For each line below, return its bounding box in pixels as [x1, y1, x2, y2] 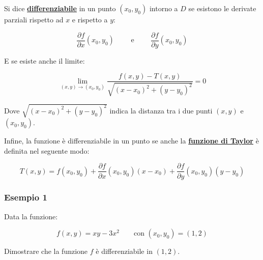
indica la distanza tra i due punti [109, 105, 213, 115]
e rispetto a [72, 14, 108, 24]
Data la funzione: [4, 211, 58, 221]
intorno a [149, 3, 178, 13]
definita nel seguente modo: [4, 145, 90, 156]
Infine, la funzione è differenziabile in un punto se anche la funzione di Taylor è [4, 135, 259, 146]
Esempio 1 [4, 191, 47, 204]
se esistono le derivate [188, 3, 256, 13]
